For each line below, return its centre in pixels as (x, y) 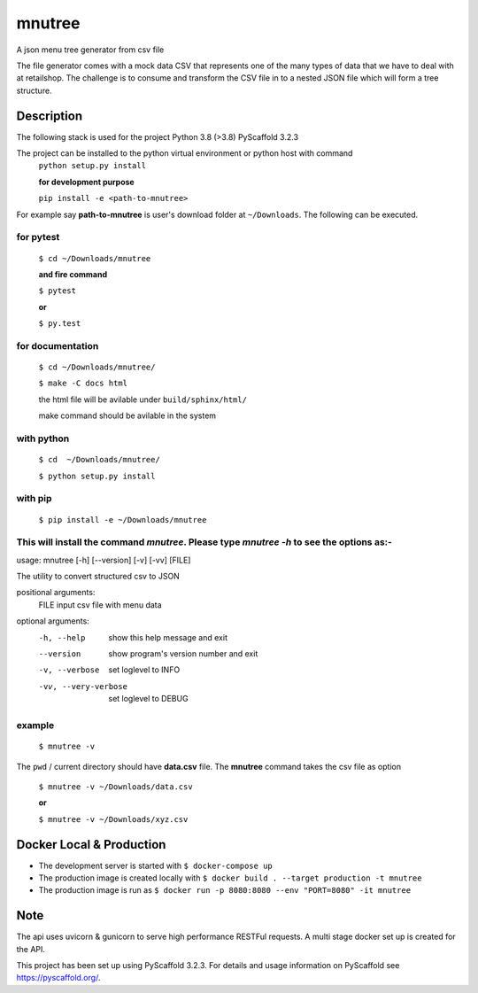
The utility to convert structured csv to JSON (98, 577)
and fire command (73, 274)
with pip (34, 499)
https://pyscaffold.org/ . (58, 978)
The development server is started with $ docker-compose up (156, 865)
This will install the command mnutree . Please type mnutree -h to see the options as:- (204, 542)
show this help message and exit (168, 637)
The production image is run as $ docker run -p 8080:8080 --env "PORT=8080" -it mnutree (225, 890)
